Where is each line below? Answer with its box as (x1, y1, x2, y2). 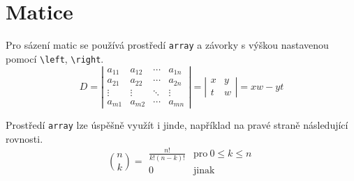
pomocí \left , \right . (6, 51, 104, 65)
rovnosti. (6, 131, 43, 145)
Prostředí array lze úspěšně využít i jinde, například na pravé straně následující (6, 118, 348, 132)
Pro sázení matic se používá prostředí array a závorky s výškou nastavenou (6, 38, 329, 52)
